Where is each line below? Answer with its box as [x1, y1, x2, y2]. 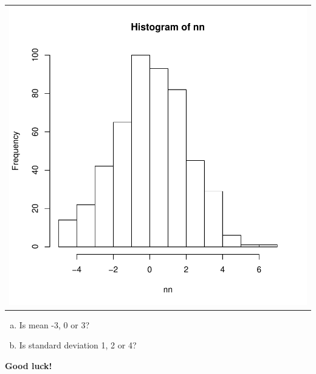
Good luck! [5, 359, 52, 372]
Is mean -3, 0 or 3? [19, 318, 89, 331]
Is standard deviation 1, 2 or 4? [19, 339, 137, 351]
